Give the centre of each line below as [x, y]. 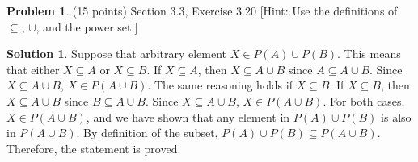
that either [33, 69]
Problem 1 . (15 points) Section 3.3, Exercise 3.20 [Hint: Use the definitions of [202, 10]
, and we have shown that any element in [188, 116]
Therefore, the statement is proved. [94, 148]
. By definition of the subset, [147, 133]
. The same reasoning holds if [220, 85]
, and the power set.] [87, 26]
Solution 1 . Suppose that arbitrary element [117, 54]
